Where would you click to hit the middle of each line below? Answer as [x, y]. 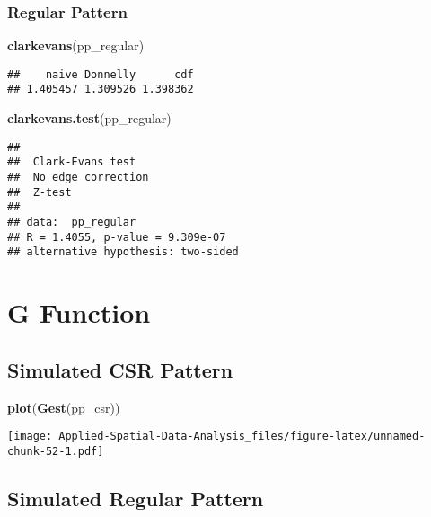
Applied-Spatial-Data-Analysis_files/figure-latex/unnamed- [242, 437]
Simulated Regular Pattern [136, 498]
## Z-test [40, 192]
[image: [30, 437]
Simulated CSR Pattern [120, 369]
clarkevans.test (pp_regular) [89, 118]
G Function [79, 312]
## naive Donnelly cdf [101, 74]
